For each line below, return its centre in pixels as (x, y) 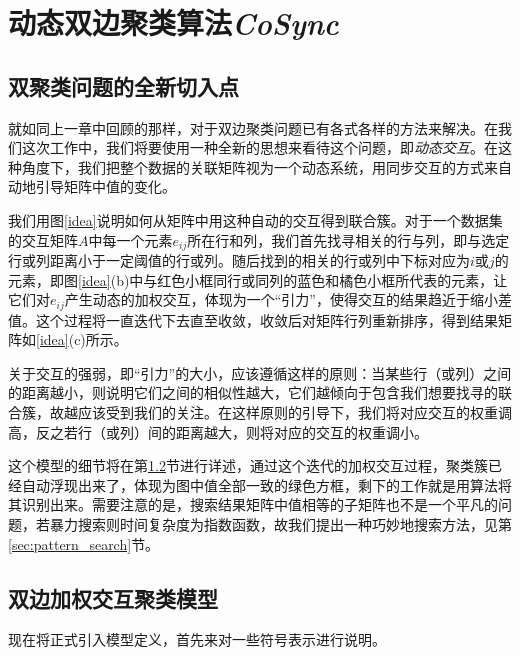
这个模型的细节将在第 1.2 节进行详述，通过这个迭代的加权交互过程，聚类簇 (248, 465)
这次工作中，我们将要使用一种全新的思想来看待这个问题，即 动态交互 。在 (259, 147)
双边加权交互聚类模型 (113, 597)
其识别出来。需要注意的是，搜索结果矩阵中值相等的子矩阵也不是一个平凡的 (253, 504)
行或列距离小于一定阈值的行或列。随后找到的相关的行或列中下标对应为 (239, 260)
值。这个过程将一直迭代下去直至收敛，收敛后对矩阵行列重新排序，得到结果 (253, 319)
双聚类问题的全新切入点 (123, 85)
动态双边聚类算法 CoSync (173, 23)
